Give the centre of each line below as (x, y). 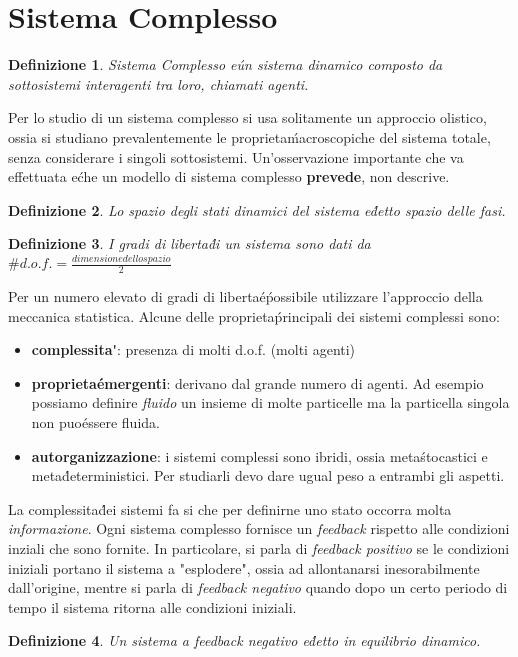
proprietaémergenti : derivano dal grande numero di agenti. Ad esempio (257, 382)
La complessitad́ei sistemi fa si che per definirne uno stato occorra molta (230, 508)
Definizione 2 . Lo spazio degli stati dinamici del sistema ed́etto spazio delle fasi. (257, 209)
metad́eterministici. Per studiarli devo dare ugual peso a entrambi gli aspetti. (268, 475)
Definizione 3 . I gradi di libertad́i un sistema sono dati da (189, 243)
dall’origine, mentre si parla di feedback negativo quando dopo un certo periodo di (258, 587)
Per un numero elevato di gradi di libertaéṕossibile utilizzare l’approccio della (245, 296)
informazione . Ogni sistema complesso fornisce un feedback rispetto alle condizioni (259, 528)
